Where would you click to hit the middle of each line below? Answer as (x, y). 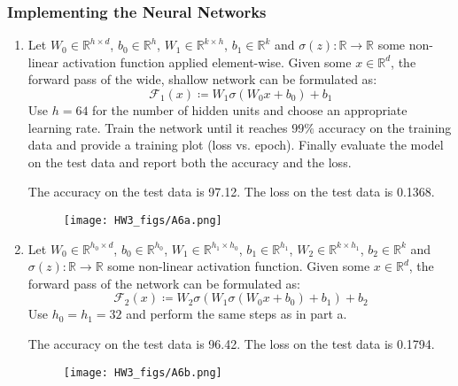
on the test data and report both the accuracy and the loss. (190, 162)
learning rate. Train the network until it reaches (158, 127)
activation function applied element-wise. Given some (207, 62)
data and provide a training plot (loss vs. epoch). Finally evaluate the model (236, 145)
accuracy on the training (385, 127)
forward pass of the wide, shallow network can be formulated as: (202, 79)
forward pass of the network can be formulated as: (164, 283)
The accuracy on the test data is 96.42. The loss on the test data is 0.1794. (231, 344)
